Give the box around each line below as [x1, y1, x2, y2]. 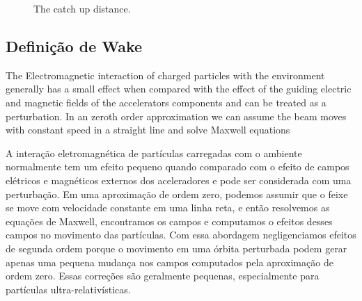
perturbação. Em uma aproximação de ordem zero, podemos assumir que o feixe [6, 186, 348, 201]
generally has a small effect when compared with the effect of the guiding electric [6, 81, 352, 96]
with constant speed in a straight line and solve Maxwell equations [6, 122, 290, 137]
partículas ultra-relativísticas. [6, 282, 131, 296]
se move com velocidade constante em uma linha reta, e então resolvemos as [6, 200, 330, 215]
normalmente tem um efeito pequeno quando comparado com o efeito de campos [6, 159, 349, 174]
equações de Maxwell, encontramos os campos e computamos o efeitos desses [6, 213, 333, 228]
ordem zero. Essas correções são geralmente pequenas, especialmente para [6, 268, 320, 283]
